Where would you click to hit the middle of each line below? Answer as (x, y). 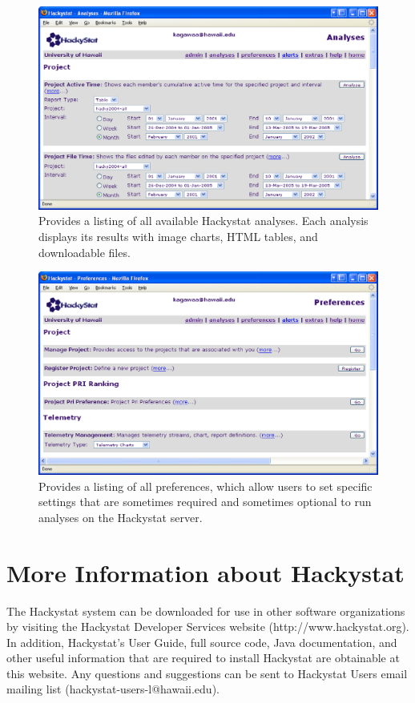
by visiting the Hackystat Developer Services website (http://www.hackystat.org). (208, 627)
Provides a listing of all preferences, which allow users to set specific (205, 486)
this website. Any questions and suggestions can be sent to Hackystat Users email (207, 673)
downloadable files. (85, 252)
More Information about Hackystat (205, 572)
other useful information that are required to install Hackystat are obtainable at (203, 658)
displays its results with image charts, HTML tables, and (178, 236)
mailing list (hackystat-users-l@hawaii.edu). (113, 689)
